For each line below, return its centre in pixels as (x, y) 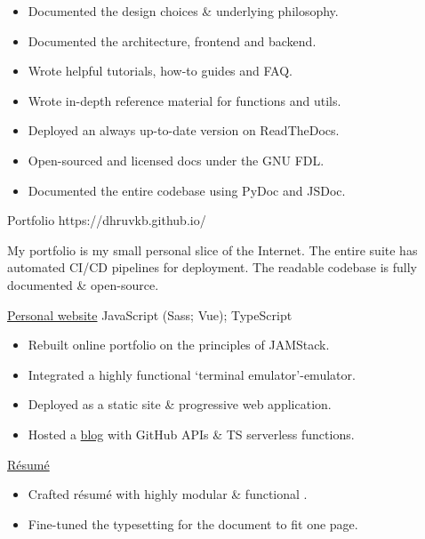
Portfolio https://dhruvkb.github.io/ (107, 220)
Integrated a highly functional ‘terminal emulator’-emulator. (192, 374)
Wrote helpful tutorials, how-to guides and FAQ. (160, 71)
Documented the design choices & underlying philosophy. (183, 11)
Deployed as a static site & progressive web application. (180, 404)
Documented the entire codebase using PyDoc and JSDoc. (187, 190)
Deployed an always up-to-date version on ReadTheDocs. (184, 130)
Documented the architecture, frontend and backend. (172, 40)
